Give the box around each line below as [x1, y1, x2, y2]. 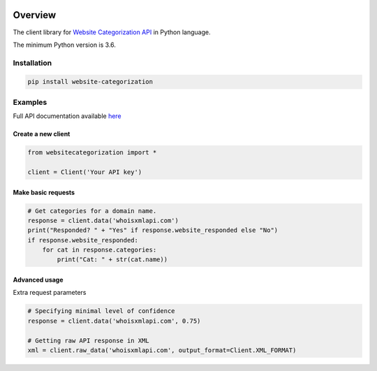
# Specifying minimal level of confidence [27, 307, 175, 315]
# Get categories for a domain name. [27, 207, 157, 214]
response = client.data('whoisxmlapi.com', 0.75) [27, 317, 201, 325]
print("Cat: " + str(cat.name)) [57, 256, 168, 263]
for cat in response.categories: [42, 246, 157, 254]
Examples [13, 97, 47, 107]
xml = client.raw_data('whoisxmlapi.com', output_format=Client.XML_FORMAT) [27, 347, 297, 354]
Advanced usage [13, 276, 64, 284]
